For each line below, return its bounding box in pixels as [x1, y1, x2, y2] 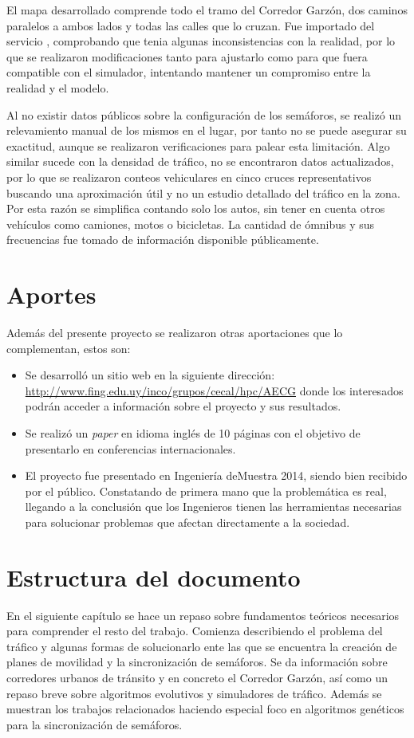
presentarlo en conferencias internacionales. [25, 440, 236, 457]
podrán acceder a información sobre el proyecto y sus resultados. [25, 398, 341, 414]
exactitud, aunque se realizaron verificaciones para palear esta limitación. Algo [6, 137, 390, 154]
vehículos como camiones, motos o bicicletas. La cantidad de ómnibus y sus [6, 215, 375, 232]
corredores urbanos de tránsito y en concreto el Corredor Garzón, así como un [6, 669, 388, 686]
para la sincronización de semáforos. [6, 716, 183, 732]
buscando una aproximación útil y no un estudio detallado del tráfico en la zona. [6, 184, 400, 201]
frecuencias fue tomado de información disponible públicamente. [6, 231, 319, 248]
